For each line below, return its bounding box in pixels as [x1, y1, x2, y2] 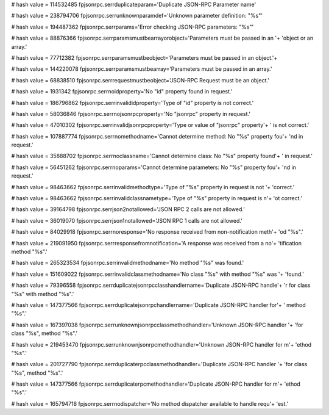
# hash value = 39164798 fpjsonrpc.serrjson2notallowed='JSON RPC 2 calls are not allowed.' [11, 206, 245, 213]
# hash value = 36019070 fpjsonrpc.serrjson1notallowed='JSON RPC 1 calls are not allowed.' [11, 217, 243, 224]
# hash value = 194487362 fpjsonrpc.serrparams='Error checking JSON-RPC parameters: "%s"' [11, 23, 254, 31]
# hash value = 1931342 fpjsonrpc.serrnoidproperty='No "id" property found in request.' [11, 88, 233, 95]
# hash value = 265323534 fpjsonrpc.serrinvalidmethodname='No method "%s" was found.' [11, 259, 244, 267]
